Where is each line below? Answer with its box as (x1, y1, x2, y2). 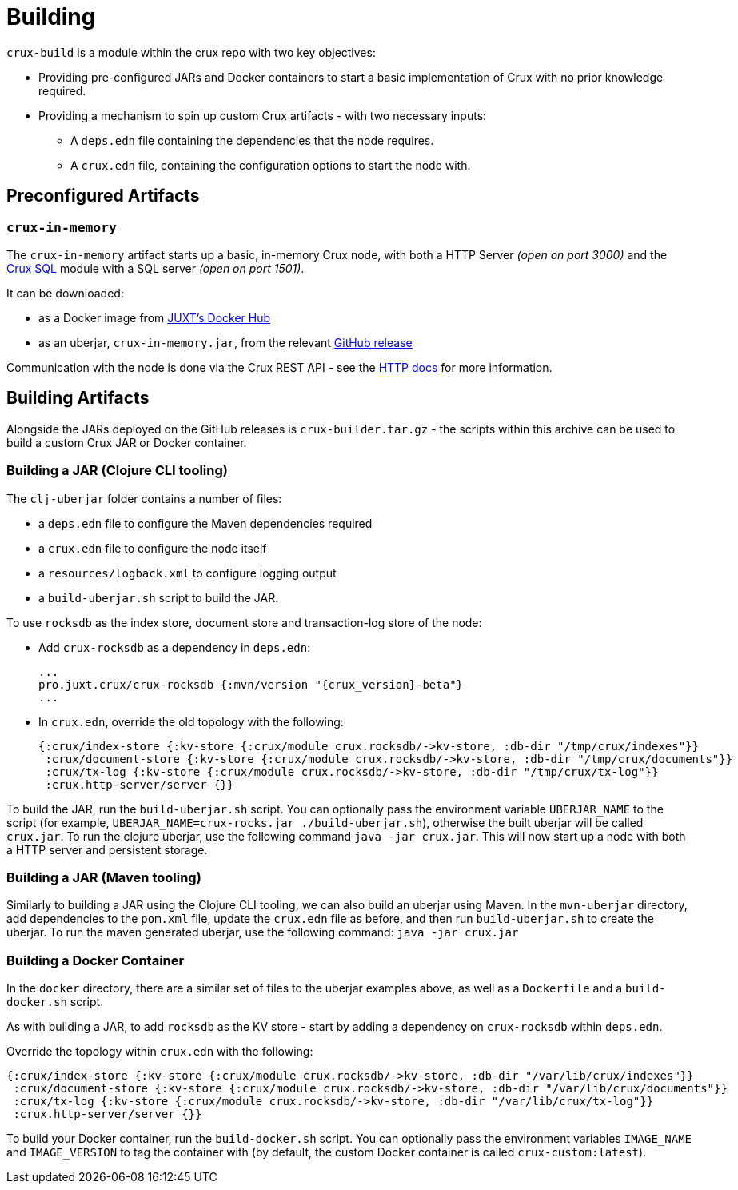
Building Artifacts (6, 388, 150, 409)
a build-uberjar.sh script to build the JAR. (38, 590, 279, 605)
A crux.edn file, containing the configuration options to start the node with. (70, 158, 471, 172)
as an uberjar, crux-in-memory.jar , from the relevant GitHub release (38, 335, 413, 349)
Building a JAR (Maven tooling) (6, 869, 201, 885)
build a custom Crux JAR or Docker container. (6, 435, 247, 449)
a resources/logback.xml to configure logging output (38, 565, 337, 580)
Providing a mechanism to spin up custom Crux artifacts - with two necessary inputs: (38, 108, 487, 122)
